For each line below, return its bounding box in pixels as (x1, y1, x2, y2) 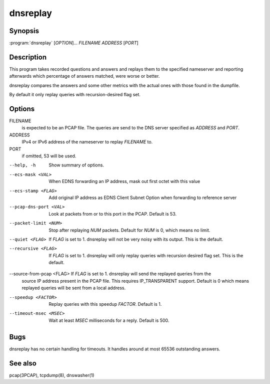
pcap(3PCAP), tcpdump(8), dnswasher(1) (9, 372, 94, 378)
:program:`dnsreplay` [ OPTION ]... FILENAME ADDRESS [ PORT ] (9, 40, 138, 46)
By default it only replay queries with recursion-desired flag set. (9, 92, 141, 98)
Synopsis (9, 27, 39, 35)
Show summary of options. (48, 162, 104, 168)
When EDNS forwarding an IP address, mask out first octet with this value (48, 178, 200, 184)
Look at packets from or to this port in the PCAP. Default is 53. (48, 211, 177, 217)
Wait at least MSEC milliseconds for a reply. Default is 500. (48, 317, 169, 323)
